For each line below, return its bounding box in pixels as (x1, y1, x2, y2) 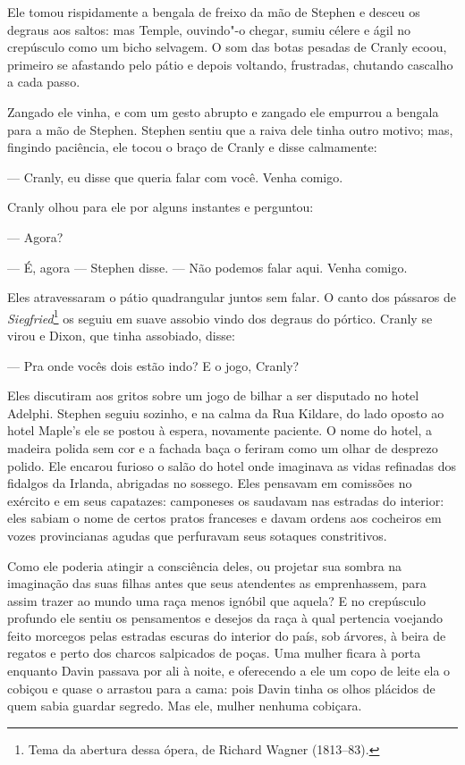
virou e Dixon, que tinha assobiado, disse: (7, 325, 235, 344)
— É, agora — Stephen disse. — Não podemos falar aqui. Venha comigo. (7, 257, 408, 276)
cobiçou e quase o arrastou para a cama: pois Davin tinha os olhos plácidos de (7, 678, 435, 697)
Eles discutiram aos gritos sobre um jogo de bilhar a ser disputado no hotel (7, 386, 419, 405)
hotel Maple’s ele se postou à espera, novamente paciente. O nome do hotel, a (7, 421, 433, 440)
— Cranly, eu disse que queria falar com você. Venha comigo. (7, 167, 343, 186)
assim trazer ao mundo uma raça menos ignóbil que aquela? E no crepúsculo (7, 591, 427, 609)
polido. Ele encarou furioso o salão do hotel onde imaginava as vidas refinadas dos (7, 456, 457, 475)
